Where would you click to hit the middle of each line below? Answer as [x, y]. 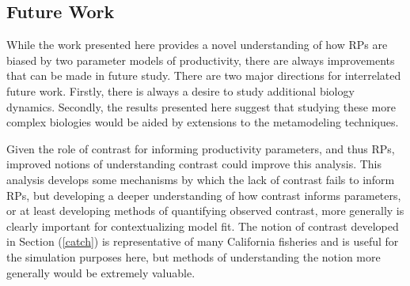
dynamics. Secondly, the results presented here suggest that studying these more [201, 106]
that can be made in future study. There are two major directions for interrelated [204, 75]
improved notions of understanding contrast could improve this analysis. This [194, 164]
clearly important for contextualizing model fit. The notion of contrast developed [203, 226]
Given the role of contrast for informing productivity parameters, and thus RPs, [201, 148]
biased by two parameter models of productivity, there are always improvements [201, 60]
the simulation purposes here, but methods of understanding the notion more [194, 256]
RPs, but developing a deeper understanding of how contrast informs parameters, [204, 195]
